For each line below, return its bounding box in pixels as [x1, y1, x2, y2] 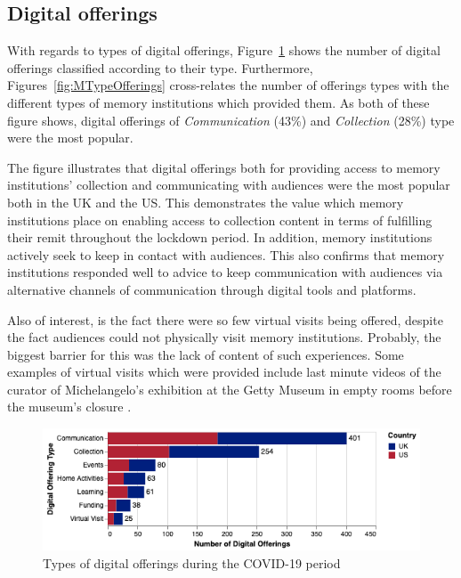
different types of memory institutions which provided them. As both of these [7, 93, 430, 111]
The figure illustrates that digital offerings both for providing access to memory [7, 158, 441, 176]
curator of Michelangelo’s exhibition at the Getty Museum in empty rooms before [7, 379, 452, 398]
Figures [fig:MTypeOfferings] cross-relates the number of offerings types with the [7, 76, 449, 94]
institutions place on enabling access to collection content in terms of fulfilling [7, 210, 433, 229]
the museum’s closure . [7, 397, 132, 416]
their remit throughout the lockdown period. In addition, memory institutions [7, 228, 433, 247]
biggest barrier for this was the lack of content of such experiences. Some [7, 345, 404, 363]
